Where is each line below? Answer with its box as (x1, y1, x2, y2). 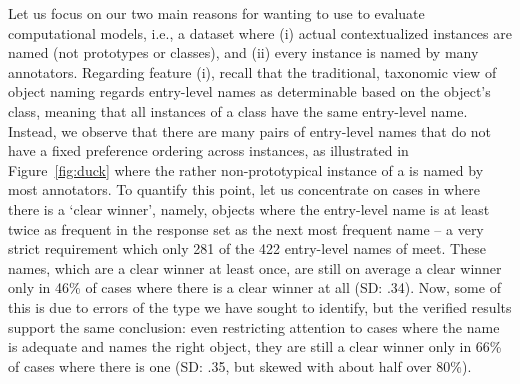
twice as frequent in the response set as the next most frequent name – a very (8, 218, 484, 239)
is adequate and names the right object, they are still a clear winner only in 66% (8, 336, 502, 357)
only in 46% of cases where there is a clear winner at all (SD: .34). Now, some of (8, 277, 501, 298)
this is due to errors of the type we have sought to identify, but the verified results (8, 296, 512, 317)
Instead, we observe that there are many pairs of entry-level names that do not (8, 120, 492, 141)
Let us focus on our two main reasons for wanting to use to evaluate (8, 3, 425, 23)
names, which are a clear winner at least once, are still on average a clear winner (8, 257, 502, 278)
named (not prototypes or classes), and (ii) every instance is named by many (8, 42, 479, 63)
